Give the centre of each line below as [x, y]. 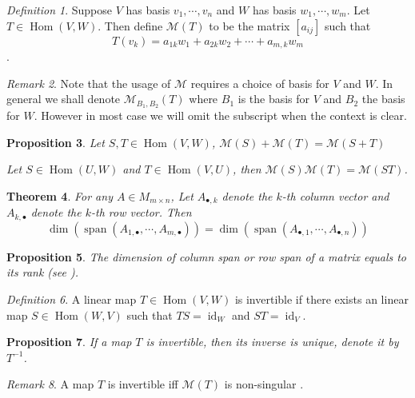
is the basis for [274, 99]
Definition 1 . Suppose [60, 10]
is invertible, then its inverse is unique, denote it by [272, 342]
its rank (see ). [43, 272]
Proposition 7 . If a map [69, 342]
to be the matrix [249, 25]
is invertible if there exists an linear [321, 298]
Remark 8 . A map [50, 384]
